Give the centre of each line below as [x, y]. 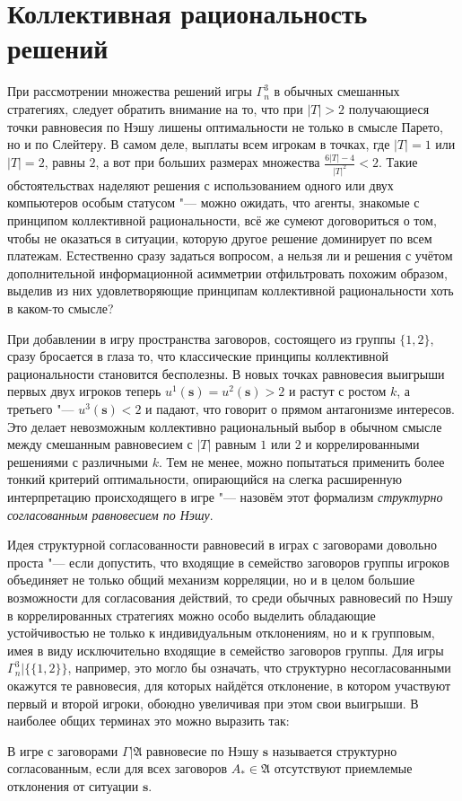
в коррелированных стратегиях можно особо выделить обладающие [192, 615]
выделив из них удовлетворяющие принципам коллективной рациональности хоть [231, 290]
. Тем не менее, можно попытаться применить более [302, 461]
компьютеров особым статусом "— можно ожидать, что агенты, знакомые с [214, 202]
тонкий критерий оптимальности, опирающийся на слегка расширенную [205, 479]
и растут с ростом [338, 391]
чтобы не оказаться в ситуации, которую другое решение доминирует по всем [220, 238]
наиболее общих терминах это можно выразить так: [148, 721]
